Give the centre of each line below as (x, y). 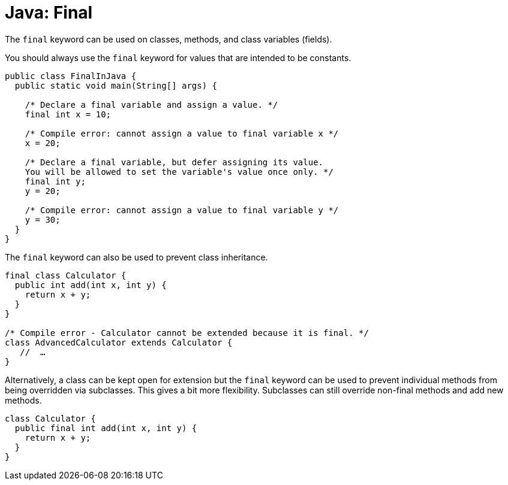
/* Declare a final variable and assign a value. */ (151, 104)
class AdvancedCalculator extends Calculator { (119, 342)
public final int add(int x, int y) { (106, 428)
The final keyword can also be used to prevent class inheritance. (136, 257)
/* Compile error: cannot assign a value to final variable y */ (182, 210)
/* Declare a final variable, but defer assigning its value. (174, 162)
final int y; (55, 181)
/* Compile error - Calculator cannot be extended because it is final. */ (187, 333)
